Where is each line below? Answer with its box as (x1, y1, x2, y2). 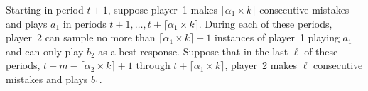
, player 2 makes (224, 58, 298, 73)
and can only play (6, 43, 84, 58)
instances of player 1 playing (214, 30, 340, 45)
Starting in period (6, 2, 84, 16)
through (136, 58, 171, 73)
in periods (63, 16, 107, 31)
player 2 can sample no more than (6, 30, 156, 45)
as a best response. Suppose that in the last (98, 43, 288, 58)
